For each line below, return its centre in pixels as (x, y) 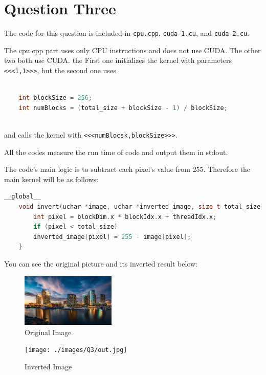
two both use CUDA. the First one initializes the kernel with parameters (118, 60)
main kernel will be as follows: (51, 179)
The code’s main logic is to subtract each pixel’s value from (97, 169)
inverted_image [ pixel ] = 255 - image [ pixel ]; (112, 237)
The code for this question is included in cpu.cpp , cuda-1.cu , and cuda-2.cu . (127, 33)
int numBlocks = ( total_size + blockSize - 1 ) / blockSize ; (123, 108)
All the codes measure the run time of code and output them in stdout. (116, 152)
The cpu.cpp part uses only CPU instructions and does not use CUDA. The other (132, 50)
